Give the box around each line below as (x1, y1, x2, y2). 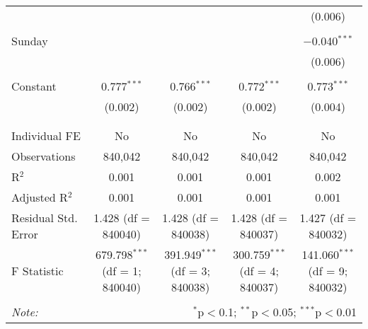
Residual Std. (11, 209, 78, 226)
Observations (11, 148, 76, 164)
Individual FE (11, 127, 81, 144)
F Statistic (11, 262, 64, 279)
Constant (11, 78, 57, 94)
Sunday (11, 33, 48, 49)
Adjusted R (11, 189, 68, 205)
